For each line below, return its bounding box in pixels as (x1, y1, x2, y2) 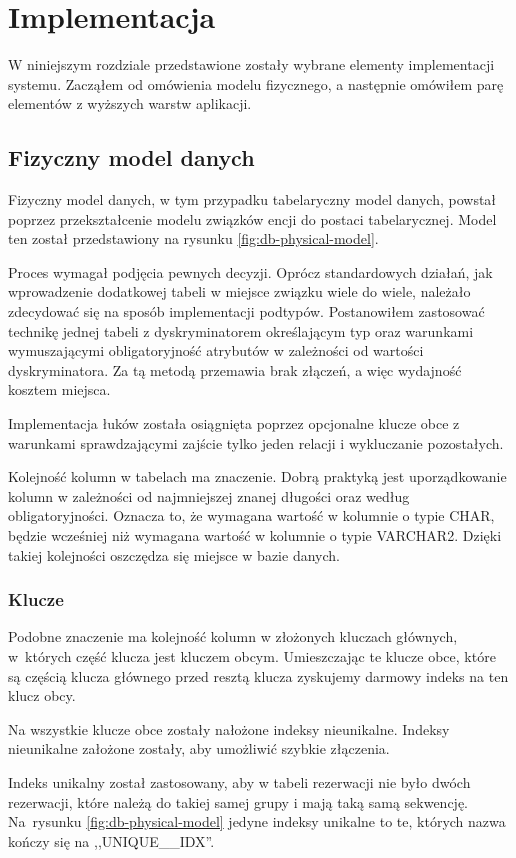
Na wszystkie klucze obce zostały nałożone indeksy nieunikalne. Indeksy (8, 718, 450, 739)
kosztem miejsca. (8, 379, 111, 400)
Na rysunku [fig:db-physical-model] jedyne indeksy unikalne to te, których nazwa (8, 811, 506, 832)
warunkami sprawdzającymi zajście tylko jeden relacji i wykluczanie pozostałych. (8, 432, 504, 453)
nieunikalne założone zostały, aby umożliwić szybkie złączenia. (8, 738, 390, 759)
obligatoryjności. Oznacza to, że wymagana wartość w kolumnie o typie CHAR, (8, 505, 495, 526)
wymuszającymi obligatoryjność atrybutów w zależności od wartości (8, 340, 424, 361)
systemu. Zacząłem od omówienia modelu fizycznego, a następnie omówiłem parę (8, 73, 504, 94)
